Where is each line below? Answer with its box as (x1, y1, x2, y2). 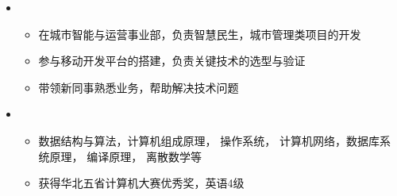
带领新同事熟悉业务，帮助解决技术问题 (38, 79, 239, 95)
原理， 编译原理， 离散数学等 (49, 148, 202, 164)
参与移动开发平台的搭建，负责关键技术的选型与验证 (38, 52, 306, 69)
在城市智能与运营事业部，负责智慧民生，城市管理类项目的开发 (38, 25, 361, 42)
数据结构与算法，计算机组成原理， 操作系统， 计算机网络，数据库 (38, 132, 380, 148)
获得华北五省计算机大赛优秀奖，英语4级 (38, 175, 245, 191)
